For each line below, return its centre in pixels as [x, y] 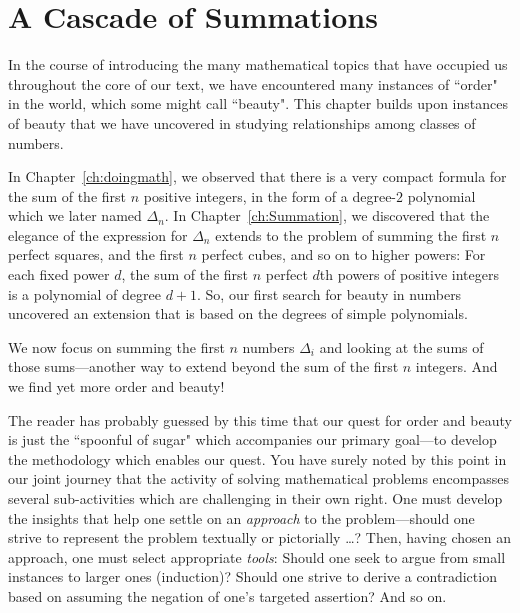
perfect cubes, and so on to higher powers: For [343, 254]
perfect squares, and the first [96, 254]
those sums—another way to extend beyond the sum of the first [203, 366]
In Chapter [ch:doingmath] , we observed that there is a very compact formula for [257, 176]
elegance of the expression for [98, 234]
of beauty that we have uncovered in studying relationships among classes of [242, 122]
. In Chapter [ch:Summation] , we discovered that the [327, 215]
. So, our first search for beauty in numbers [329, 293]
